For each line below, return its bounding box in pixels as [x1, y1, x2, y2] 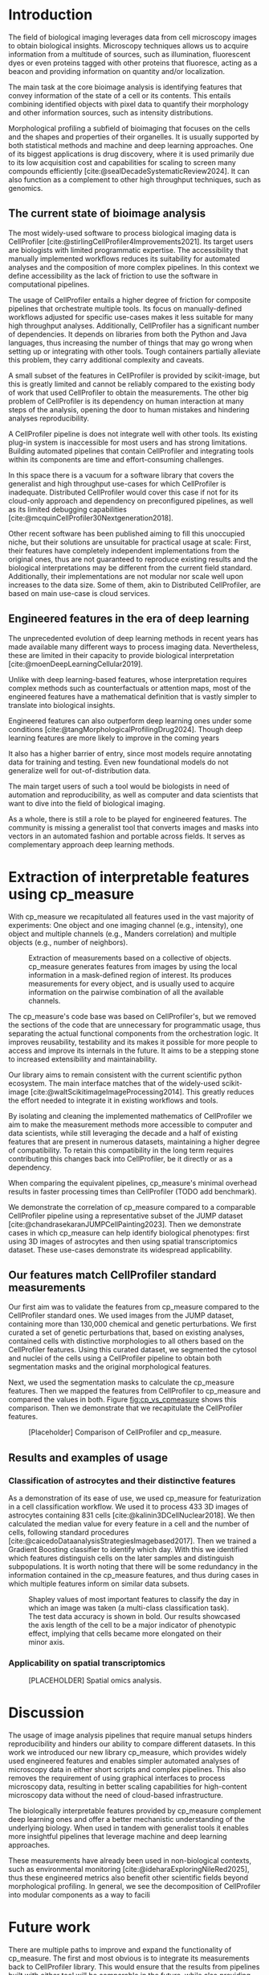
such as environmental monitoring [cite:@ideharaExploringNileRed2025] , [8, 1865, 250, 1874]
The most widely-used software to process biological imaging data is [8, 228, 237, 238]
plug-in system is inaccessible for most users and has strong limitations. [8, 437, 247, 447]
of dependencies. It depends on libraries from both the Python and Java [8, 329, 247, 339]
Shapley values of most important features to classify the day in [28, 1595, 239, 1604]
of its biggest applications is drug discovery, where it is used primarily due [8, 149, 255, 159]
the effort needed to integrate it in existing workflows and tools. [8, 1095, 218, 1105]
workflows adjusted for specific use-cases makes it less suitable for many [8, 312, 254, 321]
